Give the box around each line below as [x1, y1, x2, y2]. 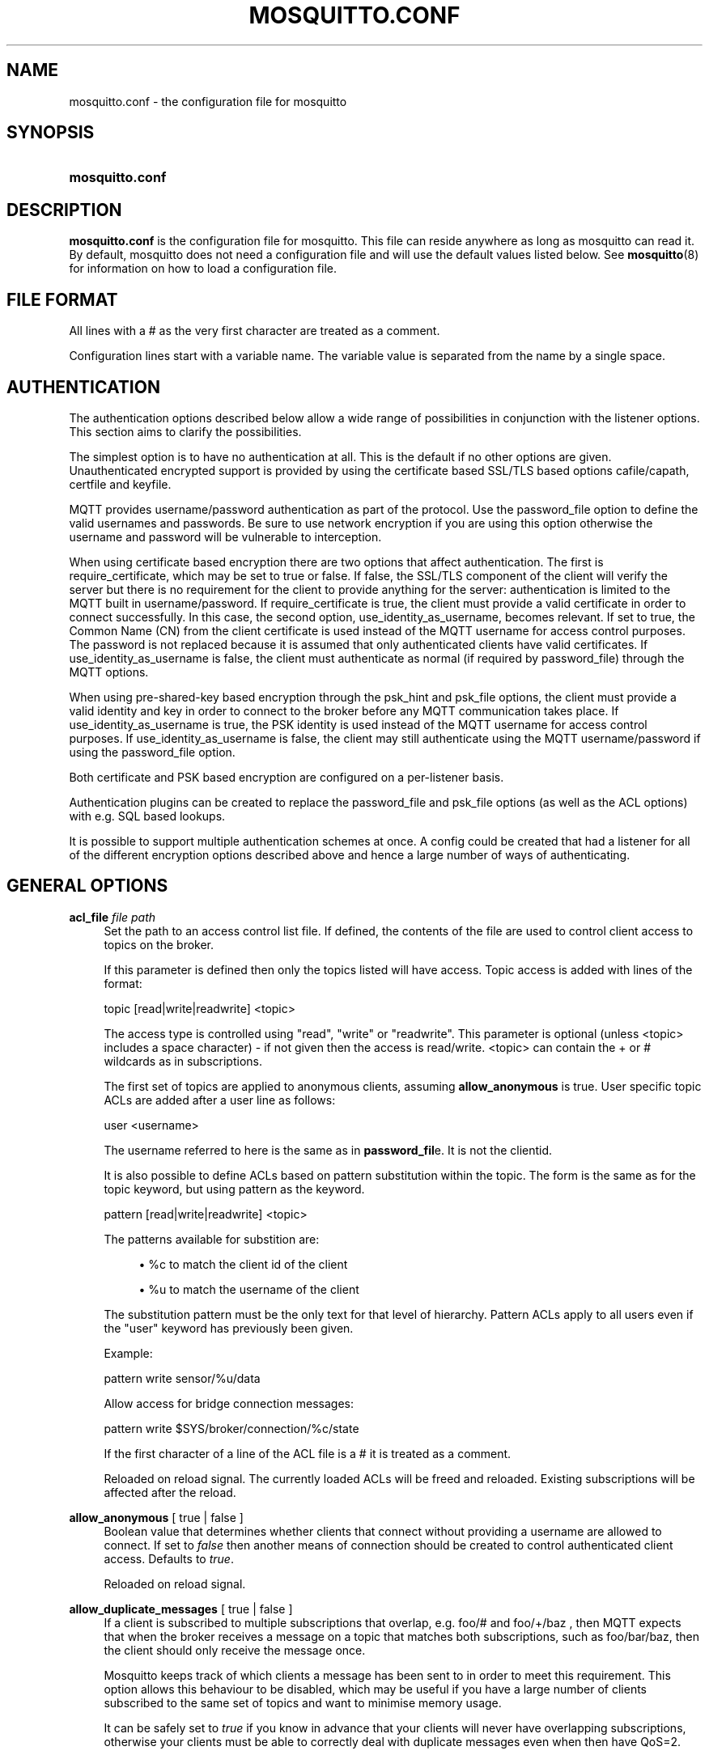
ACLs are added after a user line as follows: [104, 1092, 336, 1107]
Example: [104, 1346, 153, 1360]
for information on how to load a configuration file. [69, 261, 338, 276]
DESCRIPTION [6, 199, 122, 220]
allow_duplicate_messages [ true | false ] [69, 1601, 293, 1616]
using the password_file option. [69, 744, 236, 759]
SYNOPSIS [6, 122, 95, 143]
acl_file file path [69, 909, 156, 924]
